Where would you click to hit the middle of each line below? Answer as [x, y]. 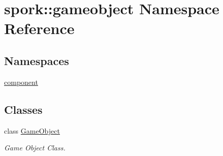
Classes [23, 109]
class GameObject [32, 130]
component [21, 82]
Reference [39, 28]
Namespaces [37, 60]
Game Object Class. [35, 148]
